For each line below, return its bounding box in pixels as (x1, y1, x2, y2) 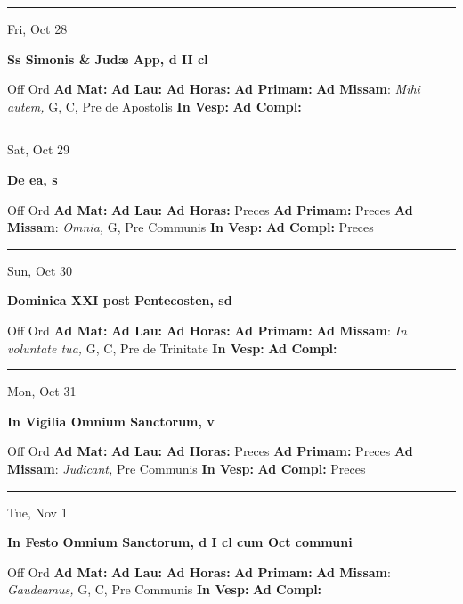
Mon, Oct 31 (7, 382, 77, 401)
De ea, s (7, 170, 58, 188)
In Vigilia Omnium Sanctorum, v (7, 411, 215, 430)
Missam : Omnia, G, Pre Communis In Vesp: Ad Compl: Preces (7, 218, 374, 236)
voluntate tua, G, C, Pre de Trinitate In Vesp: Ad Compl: (7, 338, 337, 357)
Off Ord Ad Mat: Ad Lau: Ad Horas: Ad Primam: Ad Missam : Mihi (7, 79, 420, 98)
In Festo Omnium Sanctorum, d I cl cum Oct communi (7, 533, 353, 551)
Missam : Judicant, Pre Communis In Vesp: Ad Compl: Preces (7, 459, 366, 477)
